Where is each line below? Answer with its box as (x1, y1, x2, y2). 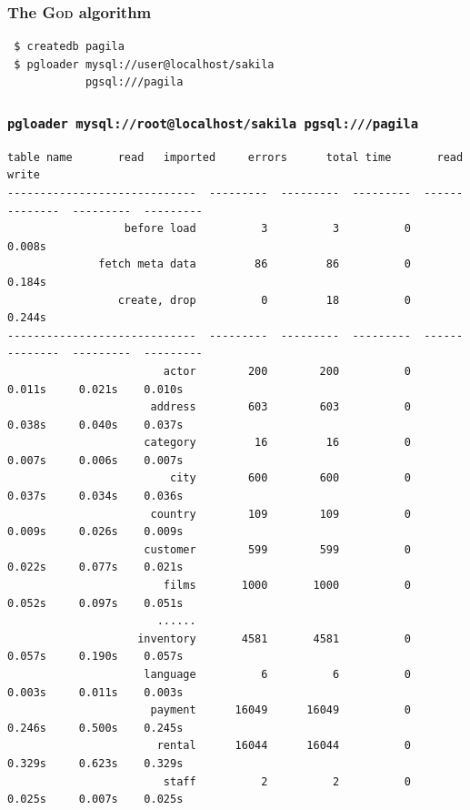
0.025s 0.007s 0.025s (7, 793, 184, 806)
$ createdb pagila (14, 40, 125, 54)
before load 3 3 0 (124, 222, 411, 236)
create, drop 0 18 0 (117, 293, 411, 307)
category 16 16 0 (144, 436, 411, 450)
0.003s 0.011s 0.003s (7, 685, 184, 699)
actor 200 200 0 (163, 364, 411, 378)
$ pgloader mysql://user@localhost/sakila (14, 57, 275, 71)
